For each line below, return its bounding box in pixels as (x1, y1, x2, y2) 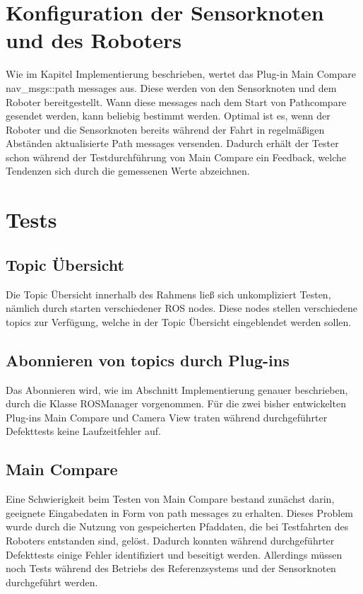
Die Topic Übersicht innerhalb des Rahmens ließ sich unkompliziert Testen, (6, 286, 331, 301)
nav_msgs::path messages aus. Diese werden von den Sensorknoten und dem (6, 80, 337, 95)
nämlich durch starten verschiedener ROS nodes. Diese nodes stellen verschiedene (6, 301, 358, 315)
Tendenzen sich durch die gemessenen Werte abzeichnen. (6, 163, 250, 178)
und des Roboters (6, 25, 181, 54)
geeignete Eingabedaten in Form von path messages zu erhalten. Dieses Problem (6, 505, 354, 520)
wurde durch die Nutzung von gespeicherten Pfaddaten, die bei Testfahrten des (6, 519, 349, 534)
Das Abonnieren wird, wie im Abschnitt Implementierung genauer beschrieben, (6, 382, 348, 397)
